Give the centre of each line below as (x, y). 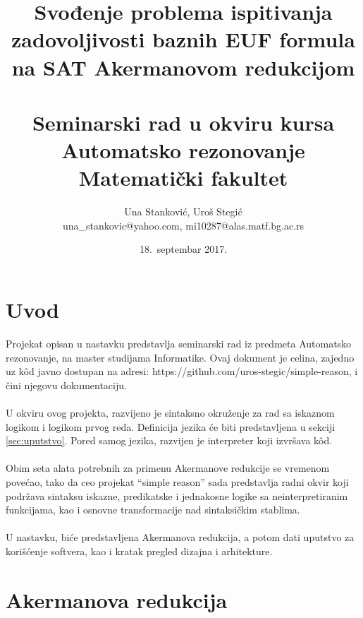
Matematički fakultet (183, 178)
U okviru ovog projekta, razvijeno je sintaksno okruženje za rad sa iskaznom (170, 412)
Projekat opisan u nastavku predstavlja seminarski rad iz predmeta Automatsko (179, 343)
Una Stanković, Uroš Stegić (183, 212)
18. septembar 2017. (183, 249)
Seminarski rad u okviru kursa (183, 122)
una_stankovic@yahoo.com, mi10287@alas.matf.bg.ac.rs (183, 225)
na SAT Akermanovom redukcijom (183, 67)
